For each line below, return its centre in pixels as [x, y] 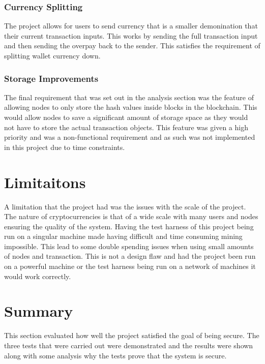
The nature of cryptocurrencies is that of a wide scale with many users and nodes [131, 216]
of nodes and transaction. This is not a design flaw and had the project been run [130, 256]
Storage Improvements [51, 78]
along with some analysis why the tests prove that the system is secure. [115, 355]
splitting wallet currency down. [52, 55]
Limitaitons [45, 182]
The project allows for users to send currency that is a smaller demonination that [131, 26]
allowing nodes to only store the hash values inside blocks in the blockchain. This [131, 107]
